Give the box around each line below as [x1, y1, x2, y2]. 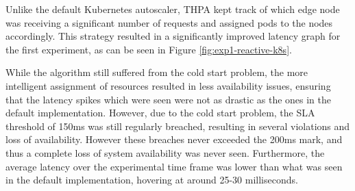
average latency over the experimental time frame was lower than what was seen [5, 159, 343, 173]
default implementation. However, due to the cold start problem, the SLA [5, 105, 315, 120]
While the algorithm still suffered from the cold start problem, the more [5, 65, 308, 79]
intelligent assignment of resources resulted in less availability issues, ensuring [5, 78, 331, 92]
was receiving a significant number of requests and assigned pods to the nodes [5, 15, 333, 29]
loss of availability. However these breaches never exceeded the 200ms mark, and [5, 132, 343, 147]
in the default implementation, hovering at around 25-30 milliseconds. [5, 173, 298, 187]
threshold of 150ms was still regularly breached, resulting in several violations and [5, 118, 350, 133]
